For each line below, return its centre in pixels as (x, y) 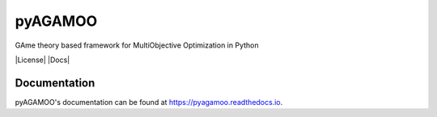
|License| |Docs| (42, 60)
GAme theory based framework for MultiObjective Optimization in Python (137, 45)
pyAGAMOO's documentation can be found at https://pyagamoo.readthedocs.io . (149, 102)
